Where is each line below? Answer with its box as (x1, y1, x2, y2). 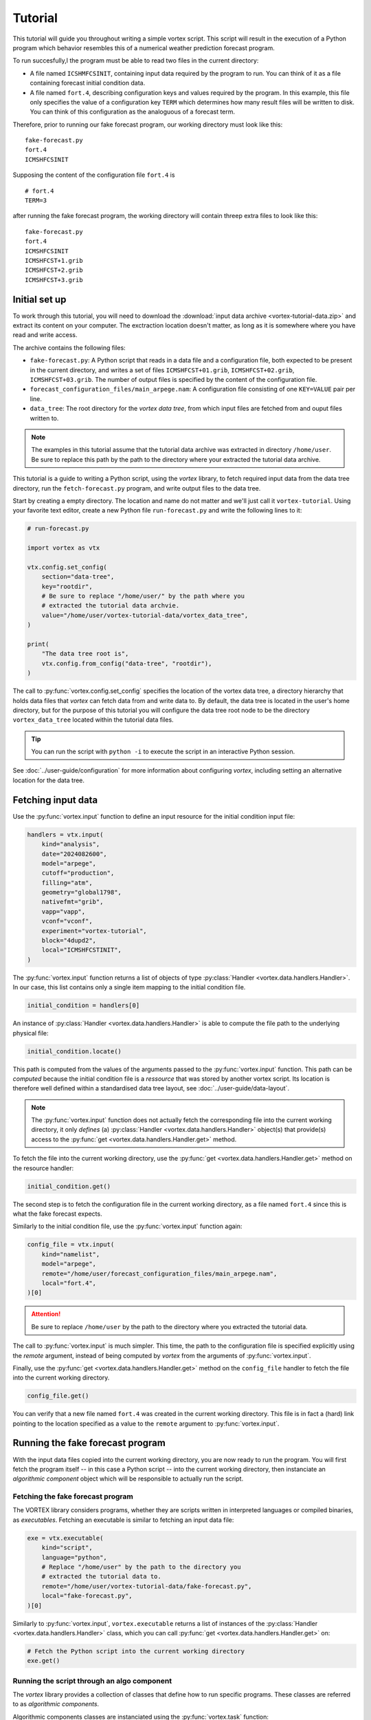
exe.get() (27, 1657, 60, 1665)
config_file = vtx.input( (27, 1240, 115, 1249)
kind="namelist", (41, 1250, 100, 1258)
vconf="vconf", (41, 917, 93, 925)
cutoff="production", (41, 869, 115, 877)
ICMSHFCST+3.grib (25, 276, 83, 283)
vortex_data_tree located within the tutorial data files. (12, 716, 175, 724)
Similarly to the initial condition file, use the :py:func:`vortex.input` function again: (12, 1222, 243, 1231)
